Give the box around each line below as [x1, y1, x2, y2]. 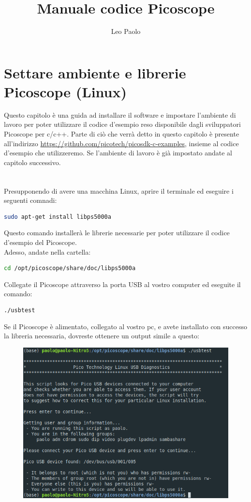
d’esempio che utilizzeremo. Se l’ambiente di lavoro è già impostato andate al [4, 148, 232, 158]
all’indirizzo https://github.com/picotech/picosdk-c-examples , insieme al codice [4, 138, 239, 148]
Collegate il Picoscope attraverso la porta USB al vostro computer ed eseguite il [4, 279, 241, 289]
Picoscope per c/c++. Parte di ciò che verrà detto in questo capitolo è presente [4, 129, 239, 139]
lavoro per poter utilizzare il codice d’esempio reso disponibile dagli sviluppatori [4, 119, 241, 129]
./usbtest [4, 306, 35, 314]
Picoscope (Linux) [4, 81, 127, 101]
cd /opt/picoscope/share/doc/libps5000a [4, 265, 136, 272]
